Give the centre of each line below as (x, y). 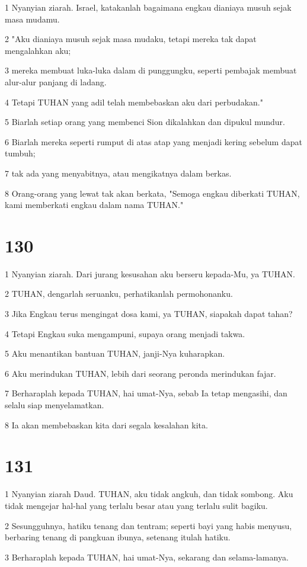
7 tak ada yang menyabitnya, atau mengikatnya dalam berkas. (118, 173)
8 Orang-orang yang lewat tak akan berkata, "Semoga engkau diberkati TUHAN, (152, 193)
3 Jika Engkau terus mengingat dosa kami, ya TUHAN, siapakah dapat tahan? (149, 314)
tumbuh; (20, 153)
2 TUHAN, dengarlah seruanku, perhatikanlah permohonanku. (119, 294)
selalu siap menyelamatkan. (55, 405)
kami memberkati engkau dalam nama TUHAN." (94, 205)
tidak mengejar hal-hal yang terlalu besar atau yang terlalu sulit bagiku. (136, 505)
